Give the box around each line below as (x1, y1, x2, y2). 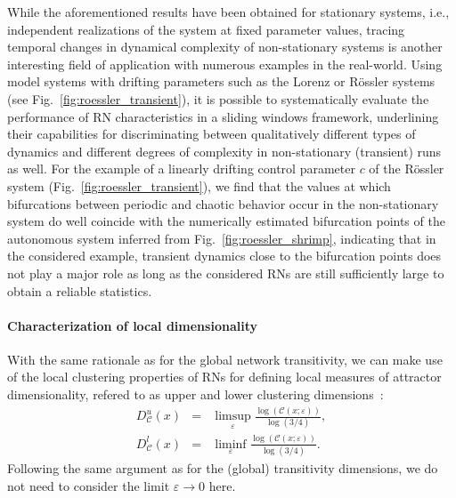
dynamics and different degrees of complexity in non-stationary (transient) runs (7, 141, 442, 160)
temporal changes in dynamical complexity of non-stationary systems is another (7, 37, 443, 56)
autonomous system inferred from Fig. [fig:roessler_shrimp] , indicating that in (7, 229, 436, 247)
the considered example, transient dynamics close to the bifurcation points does (7, 246, 442, 265)
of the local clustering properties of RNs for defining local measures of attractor (7, 367, 442, 386)
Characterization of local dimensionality (7, 316, 257, 334)
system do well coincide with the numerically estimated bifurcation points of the (7, 212, 445, 230)
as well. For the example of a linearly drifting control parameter (7, 159, 355, 178)
